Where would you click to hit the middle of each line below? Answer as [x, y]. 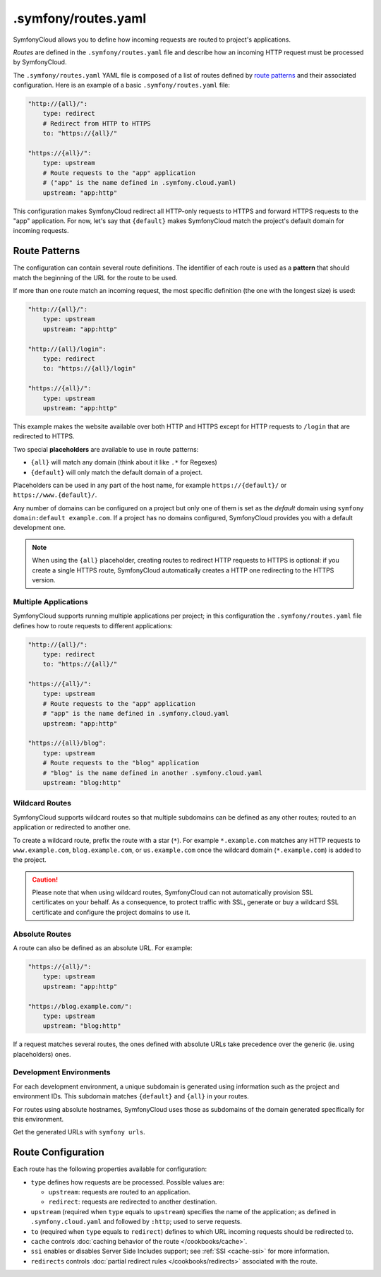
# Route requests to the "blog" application [121, 763]
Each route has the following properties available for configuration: [110, 1169]
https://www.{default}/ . [55, 495]
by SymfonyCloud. [40, 62]
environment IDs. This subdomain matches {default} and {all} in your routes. [131, 1096]
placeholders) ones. [42, 1054]
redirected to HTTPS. [44, 436]
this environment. [38, 1120]
